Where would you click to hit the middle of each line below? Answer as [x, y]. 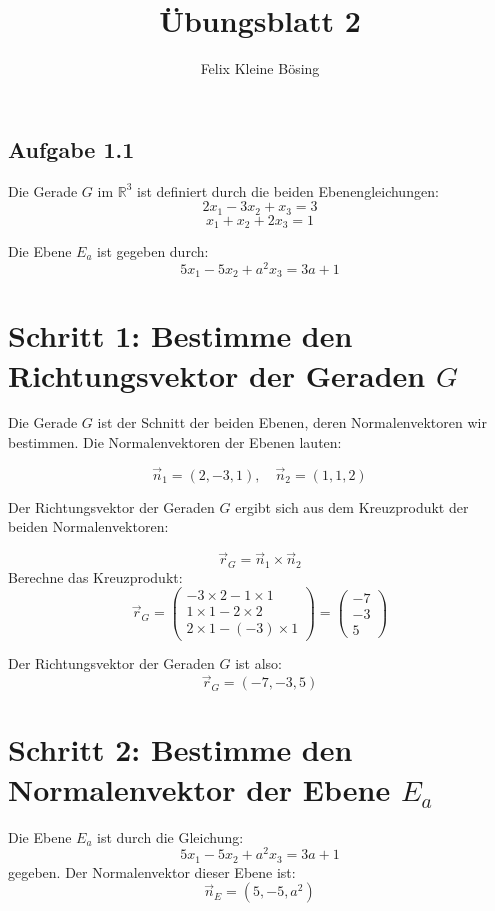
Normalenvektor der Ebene [199, 788]
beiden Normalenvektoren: [88, 526]
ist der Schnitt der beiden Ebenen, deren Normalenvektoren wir [292, 422]
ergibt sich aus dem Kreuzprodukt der [352, 506]
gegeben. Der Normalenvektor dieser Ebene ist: [152, 871]
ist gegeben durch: [153, 251]
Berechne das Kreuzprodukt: [95, 576]
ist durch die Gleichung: [170, 836]
